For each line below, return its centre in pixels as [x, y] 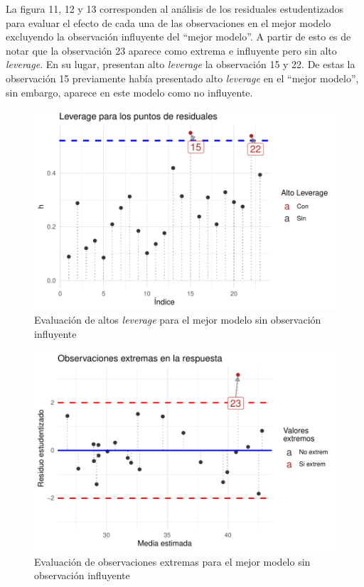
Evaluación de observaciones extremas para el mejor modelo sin [172, 561]
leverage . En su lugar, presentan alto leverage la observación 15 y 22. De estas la [181, 64]
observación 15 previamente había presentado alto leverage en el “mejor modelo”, [182, 78]
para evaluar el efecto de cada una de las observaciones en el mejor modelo [168, 22]
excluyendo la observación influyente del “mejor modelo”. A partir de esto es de [178, 37]
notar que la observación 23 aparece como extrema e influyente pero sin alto [171, 50]
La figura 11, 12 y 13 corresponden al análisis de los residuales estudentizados [175, 9]
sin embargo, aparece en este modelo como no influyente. [129, 92]
